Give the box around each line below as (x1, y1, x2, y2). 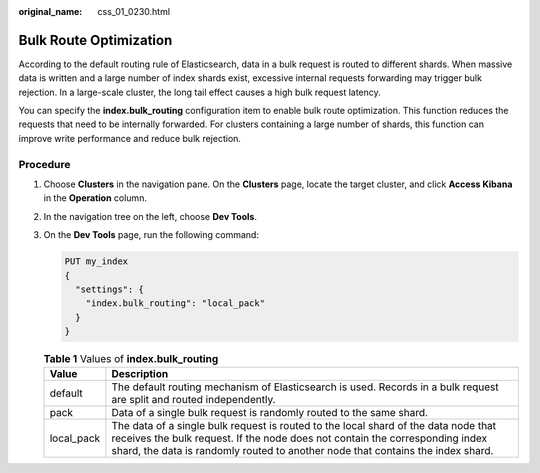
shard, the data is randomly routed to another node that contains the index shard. (111, 444, 494, 458)
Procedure (18, 157, 71, 171)
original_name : (18, 6, 83, 17)
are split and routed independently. (111, 393, 276, 407)
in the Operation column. (43, 192, 147, 204)
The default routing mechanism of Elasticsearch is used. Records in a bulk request (111, 380, 499, 394)
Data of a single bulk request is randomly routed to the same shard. (111, 406, 429, 420)
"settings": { (75, 283, 145, 295)
